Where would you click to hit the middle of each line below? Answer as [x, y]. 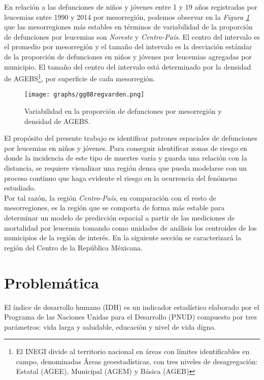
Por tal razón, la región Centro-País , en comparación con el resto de [110, 197]
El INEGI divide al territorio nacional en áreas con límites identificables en [133, 351]
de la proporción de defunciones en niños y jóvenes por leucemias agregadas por [128, 56]
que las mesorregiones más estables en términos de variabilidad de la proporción [128, 27]
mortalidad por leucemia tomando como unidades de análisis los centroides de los [130, 227]
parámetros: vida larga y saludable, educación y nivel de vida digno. [110, 326]
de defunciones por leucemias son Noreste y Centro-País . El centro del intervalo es [132, 36]
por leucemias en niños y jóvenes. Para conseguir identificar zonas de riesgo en [126, 148]
